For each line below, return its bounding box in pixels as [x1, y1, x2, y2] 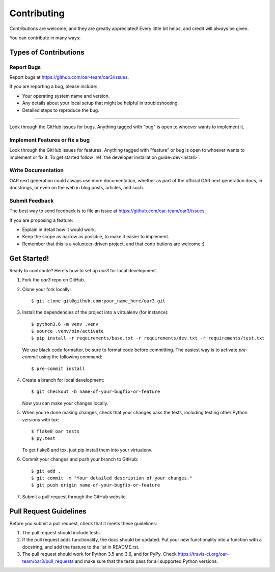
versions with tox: [22, 416, 60, 422]
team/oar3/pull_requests [22, 558, 74, 564]
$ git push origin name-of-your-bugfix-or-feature [31, 482, 160, 488]
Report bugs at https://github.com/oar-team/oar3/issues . [9, 74, 129, 80]
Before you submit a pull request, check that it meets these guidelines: [9, 520, 157, 526]
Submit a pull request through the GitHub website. [22, 494, 127, 500]
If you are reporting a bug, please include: [9, 83, 98, 90]
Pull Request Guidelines [9, 507, 87, 516]
